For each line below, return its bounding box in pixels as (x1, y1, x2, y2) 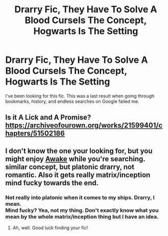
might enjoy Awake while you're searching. (5, 155, 146, 163)
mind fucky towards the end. (5, 178, 99, 187)
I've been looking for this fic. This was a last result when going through (5, 93, 155, 99)
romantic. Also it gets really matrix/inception (5, 170, 151, 179)
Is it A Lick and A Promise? (5, 113, 91, 122)
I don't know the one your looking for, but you (5, 146, 153, 155)
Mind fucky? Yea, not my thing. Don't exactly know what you (5, 206, 159, 213)
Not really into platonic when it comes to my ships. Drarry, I (5, 194, 155, 201)
